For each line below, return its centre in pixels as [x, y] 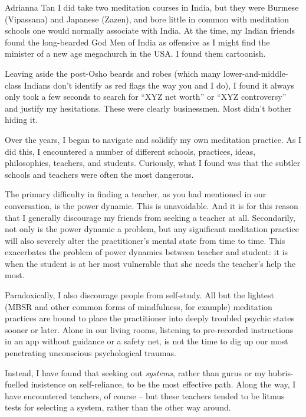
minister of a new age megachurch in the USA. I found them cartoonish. [135, 53]
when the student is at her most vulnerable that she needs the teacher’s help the [150, 263]
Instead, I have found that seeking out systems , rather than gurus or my [135, 372]
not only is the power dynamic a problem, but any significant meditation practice [152, 229]
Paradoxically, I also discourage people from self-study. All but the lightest [139, 295]
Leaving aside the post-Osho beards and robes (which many [113, 73]
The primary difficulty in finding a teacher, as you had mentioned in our [136, 194]
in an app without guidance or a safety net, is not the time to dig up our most [147, 341]
